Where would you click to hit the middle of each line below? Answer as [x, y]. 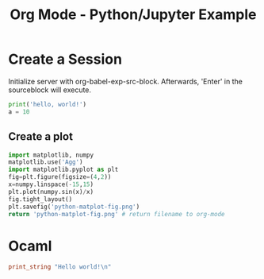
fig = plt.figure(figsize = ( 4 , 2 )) [60, 177]
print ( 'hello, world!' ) [48, 104]
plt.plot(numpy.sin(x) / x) [51, 192]
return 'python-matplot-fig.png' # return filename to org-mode [117, 214]
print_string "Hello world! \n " [60, 267]
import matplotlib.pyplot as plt [63, 170]
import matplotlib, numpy [51, 155]
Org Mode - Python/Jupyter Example [133, 15]
